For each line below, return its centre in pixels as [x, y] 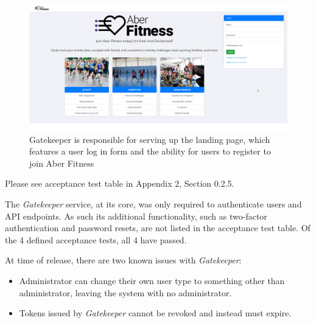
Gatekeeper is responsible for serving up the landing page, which [150, 139]
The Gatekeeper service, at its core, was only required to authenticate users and [153, 204]
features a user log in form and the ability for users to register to [150, 151]
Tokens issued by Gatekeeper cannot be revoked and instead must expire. [155, 313]
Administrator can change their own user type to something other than [152, 280]
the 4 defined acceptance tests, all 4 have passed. [96, 239]
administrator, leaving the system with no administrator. [125, 292]
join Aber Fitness [62, 163]
